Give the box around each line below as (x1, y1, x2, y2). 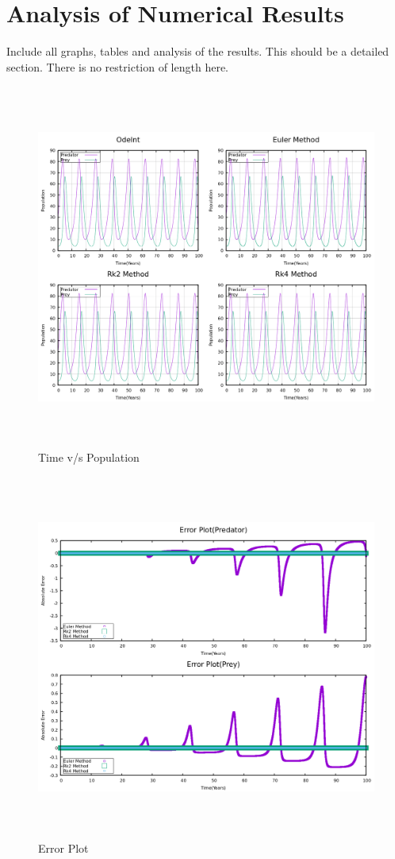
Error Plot (38, 840, 89, 857)
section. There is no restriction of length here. (6, 58, 228, 75)
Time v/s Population (38, 449, 140, 466)
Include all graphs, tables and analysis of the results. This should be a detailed (6, 43, 389, 60)
